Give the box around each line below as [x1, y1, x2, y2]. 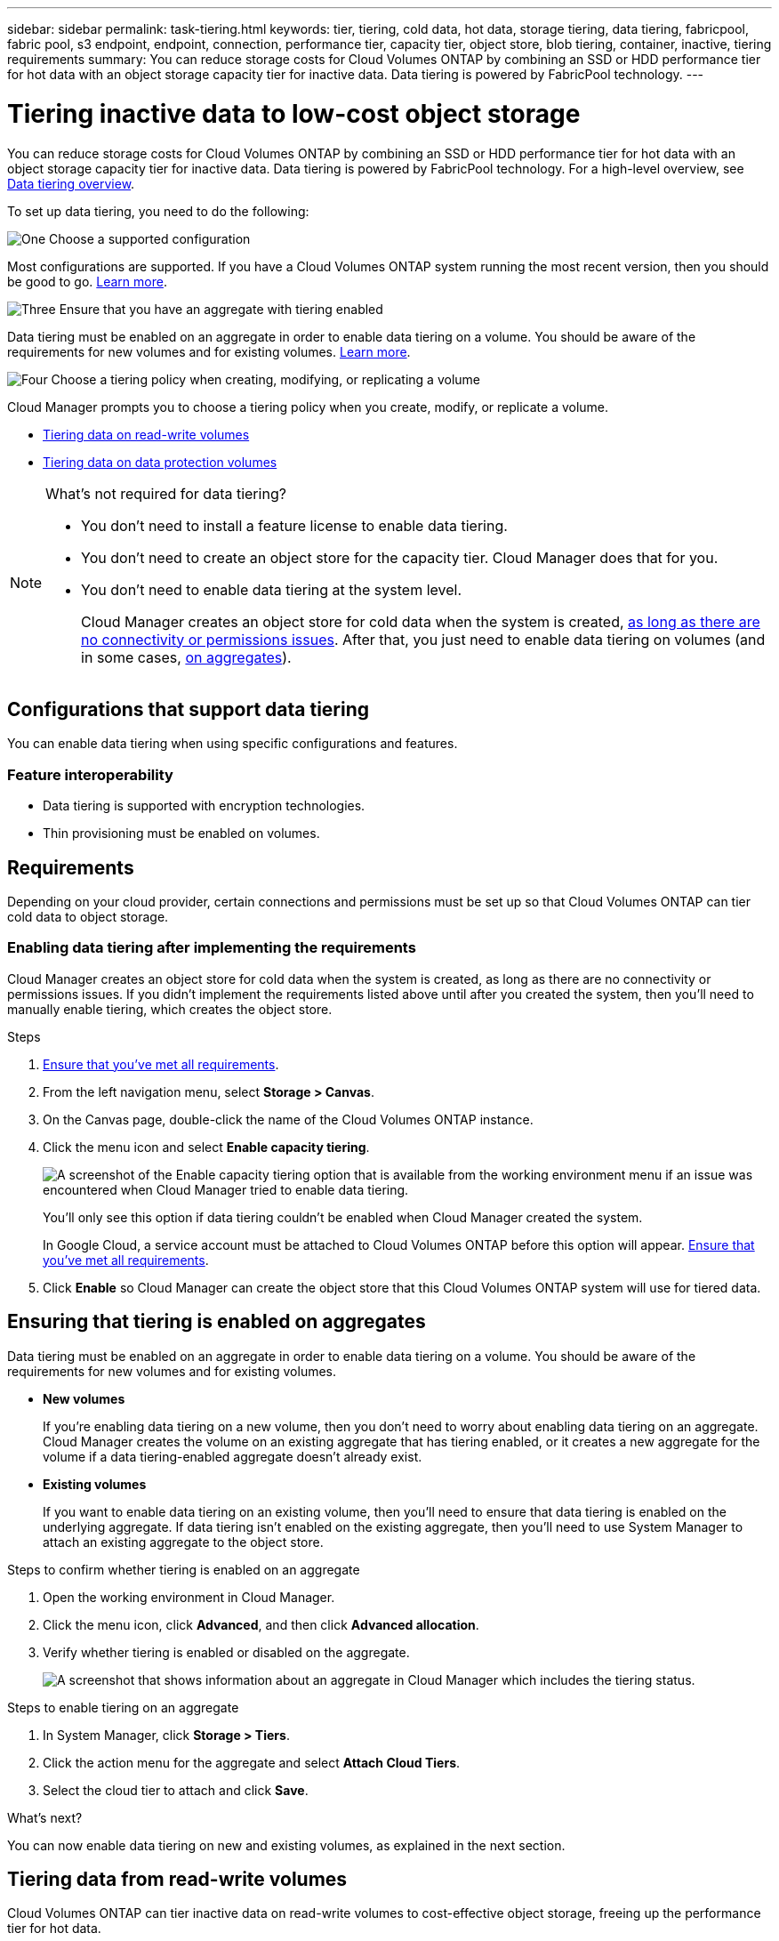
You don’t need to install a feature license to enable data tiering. [81, 516, 508, 535]
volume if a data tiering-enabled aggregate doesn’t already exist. [43, 1448, 422, 1464]
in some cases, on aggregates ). [81, 648, 292, 666]
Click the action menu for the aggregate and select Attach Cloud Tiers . [43, 1754, 461, 1770]
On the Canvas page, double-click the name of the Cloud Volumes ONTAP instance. [43, 1111, 534, 1127]
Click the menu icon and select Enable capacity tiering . [43, 1139, 370, 1155]
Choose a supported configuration [49, 230, 251, 246]
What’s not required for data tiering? [45, 484, 286, 503]
